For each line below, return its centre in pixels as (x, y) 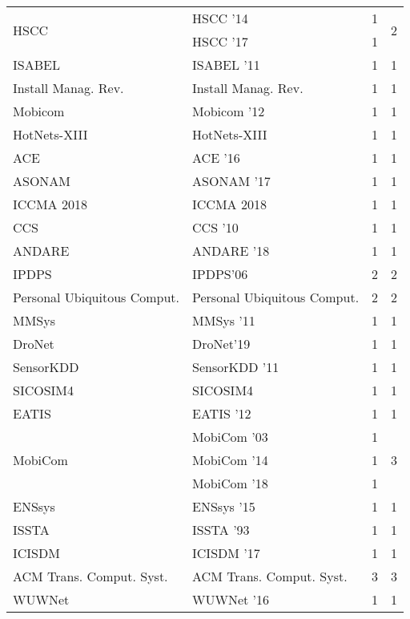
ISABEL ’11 (226, 65)
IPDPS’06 (220, 274)
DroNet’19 (221, 344)
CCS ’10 (215, 227)
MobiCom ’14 (230, 460)
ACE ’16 (216, 158)
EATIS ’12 (222, 413)
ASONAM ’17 (231, 181)
